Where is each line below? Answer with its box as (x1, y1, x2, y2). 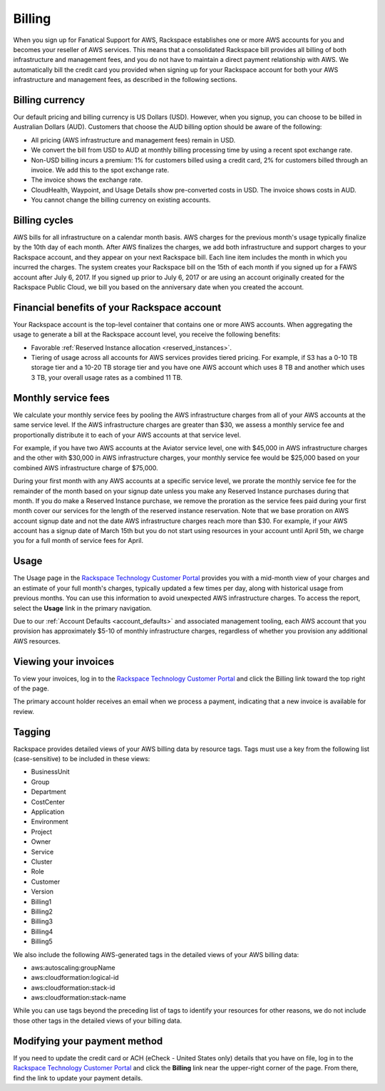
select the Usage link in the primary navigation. (13, 604, 153, 612)
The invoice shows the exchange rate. (31, 175, 143, 185)
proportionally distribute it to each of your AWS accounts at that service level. (13, 430, 242, 439)
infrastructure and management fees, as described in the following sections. (13, 76, 238, 84)
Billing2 (31, 907, 53, 916)
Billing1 (31, 897, 52, 906)
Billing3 (31, 917, 53, 926)
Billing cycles (13, 214, 74, 226)
